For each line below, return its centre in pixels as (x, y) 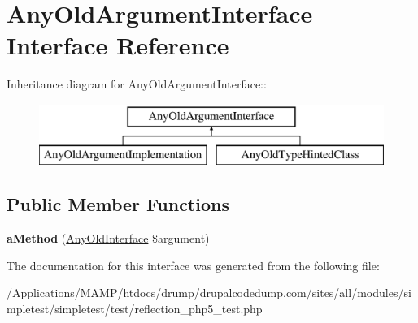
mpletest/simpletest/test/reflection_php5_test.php (135, 309)
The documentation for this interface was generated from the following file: (193, 265)
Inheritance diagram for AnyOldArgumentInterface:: (137, 84)
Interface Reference (118, 45)
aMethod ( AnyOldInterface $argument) (108, 238)
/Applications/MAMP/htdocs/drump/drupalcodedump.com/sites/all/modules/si (209, 293)
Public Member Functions (118, 204)
